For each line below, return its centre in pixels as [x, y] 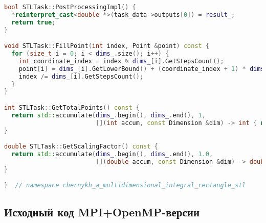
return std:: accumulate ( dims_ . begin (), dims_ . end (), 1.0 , [112, 154]
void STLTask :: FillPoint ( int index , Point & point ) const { [107, 46]
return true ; [34, 22]
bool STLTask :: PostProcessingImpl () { [70, 7]
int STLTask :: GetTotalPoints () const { [72, 107]
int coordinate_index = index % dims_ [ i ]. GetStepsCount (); [121, 61]
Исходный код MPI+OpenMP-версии [102, 212]
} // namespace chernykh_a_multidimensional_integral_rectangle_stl [125, 185]
